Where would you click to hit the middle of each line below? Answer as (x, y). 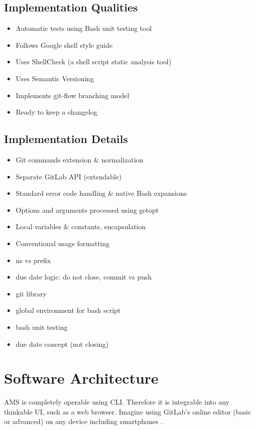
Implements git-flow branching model (72, 95)
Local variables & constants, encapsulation (81, 226)
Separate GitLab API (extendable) (69, 176)
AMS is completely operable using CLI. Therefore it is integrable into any (117, 402)
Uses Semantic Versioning (55, 78)
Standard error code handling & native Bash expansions (101, 193)
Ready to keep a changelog (57, 112)
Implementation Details (66, 139)
